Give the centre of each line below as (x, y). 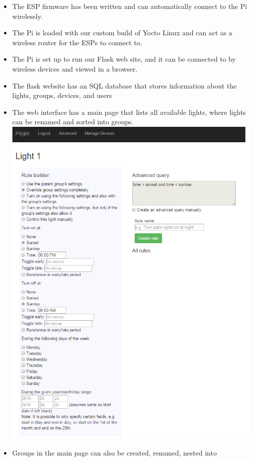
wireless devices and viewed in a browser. (75, 68)
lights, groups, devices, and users (62, 95)
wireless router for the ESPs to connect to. (77, 42)
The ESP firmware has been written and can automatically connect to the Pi (129, 6)
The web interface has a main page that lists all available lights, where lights (129, 112)
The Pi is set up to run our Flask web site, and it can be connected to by (124, 59)
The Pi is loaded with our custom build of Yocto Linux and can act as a (122, 33)
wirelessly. (27, 16)
